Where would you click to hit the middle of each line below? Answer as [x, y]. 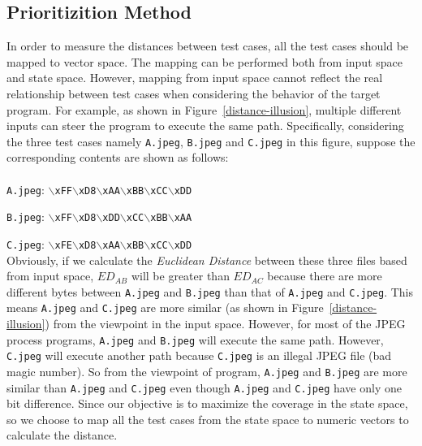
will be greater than [180, 276]
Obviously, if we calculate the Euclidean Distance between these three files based [207, 260]
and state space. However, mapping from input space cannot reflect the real [195, 78]
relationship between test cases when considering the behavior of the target [194, 93]
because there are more [325, 276]
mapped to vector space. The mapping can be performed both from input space [205, 61]
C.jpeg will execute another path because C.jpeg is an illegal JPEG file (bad [199, 355]
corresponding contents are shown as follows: [118, 157]
